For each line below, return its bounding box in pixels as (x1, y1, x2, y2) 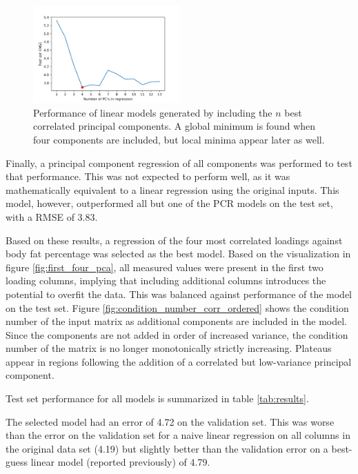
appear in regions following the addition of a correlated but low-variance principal (6, 354, 352, 368)
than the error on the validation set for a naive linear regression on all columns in (6, 428, 350, 442)
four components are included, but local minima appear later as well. (33, 132, 325, 146)
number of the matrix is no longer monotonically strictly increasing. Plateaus (6, 341, 332, 355)
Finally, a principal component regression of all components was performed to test (6, 155, 352, 170)
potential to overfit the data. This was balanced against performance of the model (6, 286, 352, 301)
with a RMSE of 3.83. (6, 209, 98, 224)
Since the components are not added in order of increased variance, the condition (6, 327, 348, 342)
